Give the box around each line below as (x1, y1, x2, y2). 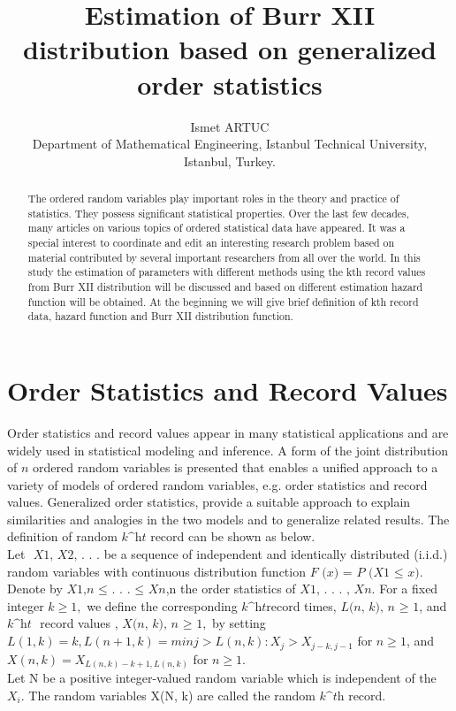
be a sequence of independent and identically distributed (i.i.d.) (103, 545, 448, 563)
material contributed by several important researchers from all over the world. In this (27, 249, 421, 264)
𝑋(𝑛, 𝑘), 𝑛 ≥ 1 (122, 618, 203, 631)
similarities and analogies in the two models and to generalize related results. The (7, 509, 450, 528)
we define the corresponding (87, 596, 238, 615)
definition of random (7, 527, 118, 546)
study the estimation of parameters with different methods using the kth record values (27, 264, 426, 279)
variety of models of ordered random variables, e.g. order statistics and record (7, 475, 428, 493)
